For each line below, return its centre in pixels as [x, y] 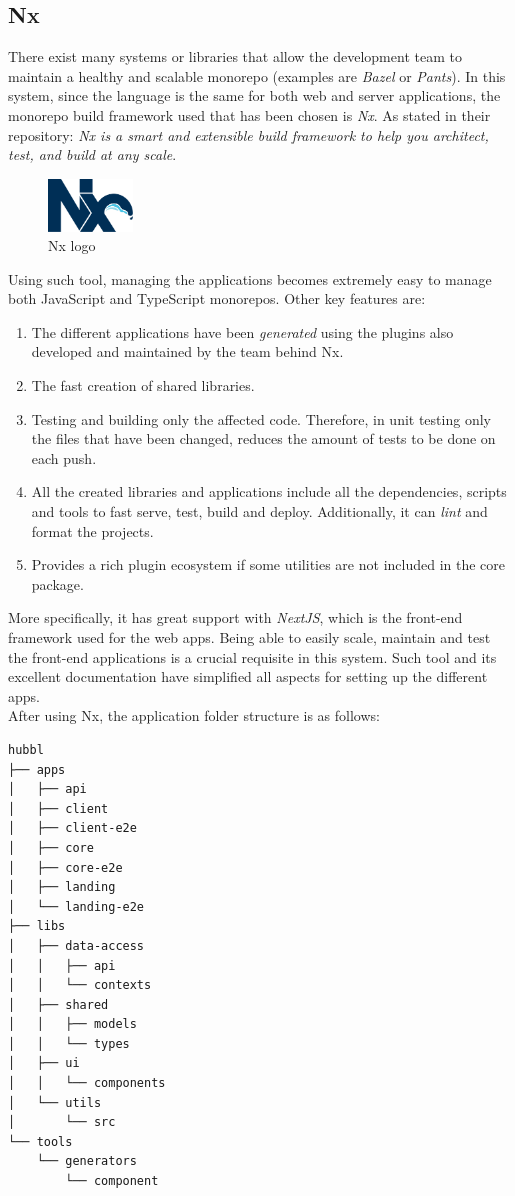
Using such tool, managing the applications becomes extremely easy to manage [250, 278]
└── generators [86, 1161]
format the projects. [92, 530]
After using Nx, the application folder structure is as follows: [194, 715]
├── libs [37, 926]
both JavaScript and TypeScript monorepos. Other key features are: [217, 298]
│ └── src [62, 1122]
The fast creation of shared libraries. [143, 385]
